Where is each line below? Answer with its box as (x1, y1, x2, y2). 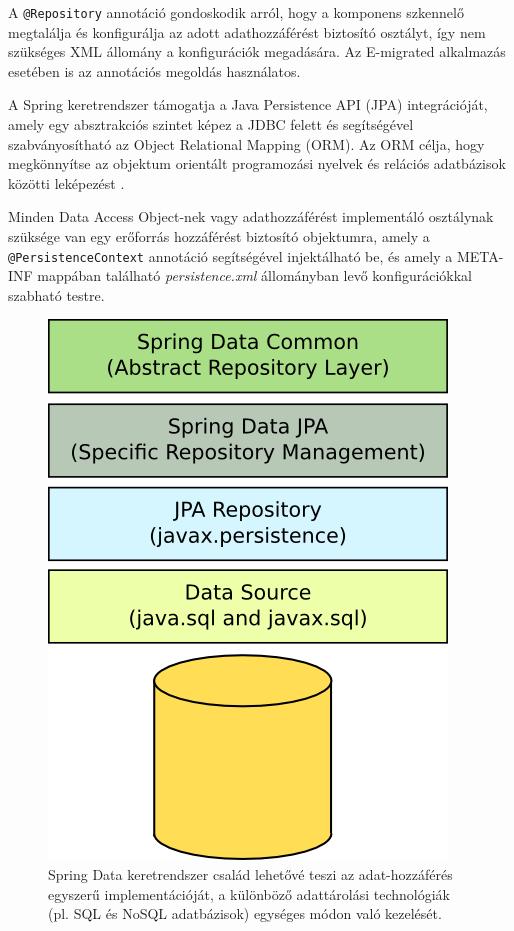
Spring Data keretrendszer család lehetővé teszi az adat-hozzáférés (48, 864, 453, 885)
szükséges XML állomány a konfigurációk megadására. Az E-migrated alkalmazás (8, 41, 506, 62)
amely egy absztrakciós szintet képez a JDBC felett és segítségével (8, 114, 414, 135)
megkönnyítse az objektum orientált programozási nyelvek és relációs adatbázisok (8, 153, 506, 174)
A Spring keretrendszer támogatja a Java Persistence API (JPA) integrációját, (8, 94, 488, 115)
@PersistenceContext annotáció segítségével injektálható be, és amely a (8, 245, 453, 266)
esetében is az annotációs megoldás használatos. (8, 60, 301, 81)
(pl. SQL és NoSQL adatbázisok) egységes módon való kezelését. (48, 903, 442, 924)
